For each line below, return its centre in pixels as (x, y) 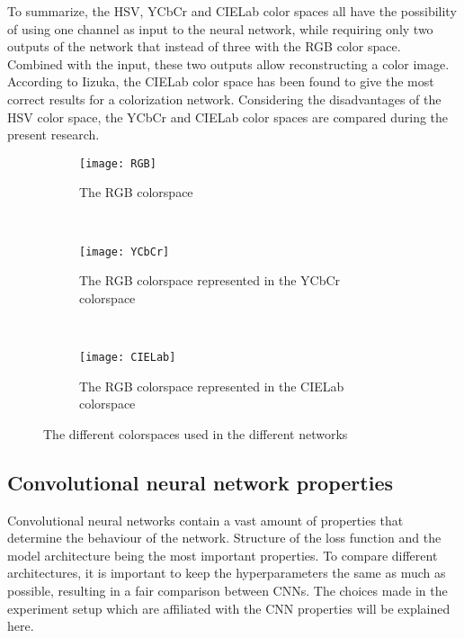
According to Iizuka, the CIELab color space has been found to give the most (221, 81)
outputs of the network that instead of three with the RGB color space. (204, 46)
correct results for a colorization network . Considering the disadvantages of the (224, 99)
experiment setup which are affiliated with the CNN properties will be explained (229, 608)
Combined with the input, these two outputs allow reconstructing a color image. (228, 63)
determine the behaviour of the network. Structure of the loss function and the (224, 538)
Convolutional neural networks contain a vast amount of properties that (205, 520)
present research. (54, 135)
